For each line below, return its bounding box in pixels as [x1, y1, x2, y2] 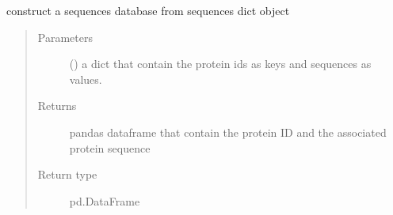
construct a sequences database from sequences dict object [6, 2, 290, 18]
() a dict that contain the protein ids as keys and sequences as [69, 55, 372, 72]
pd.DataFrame [69, 192, 140, 209]
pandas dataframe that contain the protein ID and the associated [69, 123, 387, 140]
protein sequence [69, 139, 151, 156]
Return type [37, 166, 97, 183]
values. [69, 70, 102, 87]
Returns [37, 97, 77, 114]
